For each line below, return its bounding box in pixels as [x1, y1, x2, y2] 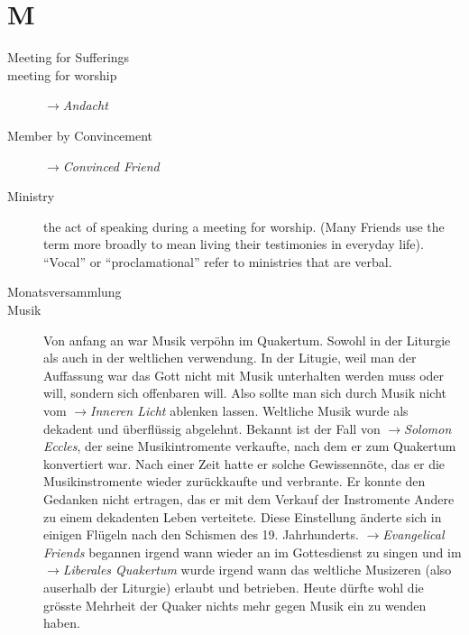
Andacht [62, 96, 108, 115]
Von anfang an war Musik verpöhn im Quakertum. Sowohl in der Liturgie [43, 330, 451, 349]
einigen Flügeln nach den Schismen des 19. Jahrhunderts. [43, 525, 359, 544]
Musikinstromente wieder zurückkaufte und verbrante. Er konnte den [43, 472, 426, 491]
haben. [43, 613, 80, 632]
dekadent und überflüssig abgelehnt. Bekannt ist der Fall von [43, 419, 381, 437]
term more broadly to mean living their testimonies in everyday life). [43, 235, 424, 253]
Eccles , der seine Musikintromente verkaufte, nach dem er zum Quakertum [43, 437, 456, 456]
